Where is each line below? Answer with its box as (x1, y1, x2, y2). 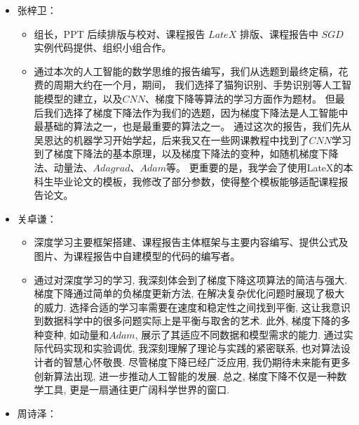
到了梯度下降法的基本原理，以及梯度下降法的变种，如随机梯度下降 (34, 146, 339, 161)
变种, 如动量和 (43, 327, 109, 341)
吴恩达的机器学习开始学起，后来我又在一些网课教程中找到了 (34, 132, 309, 147)
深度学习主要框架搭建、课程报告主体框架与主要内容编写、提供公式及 (34, 235, 348, 249)
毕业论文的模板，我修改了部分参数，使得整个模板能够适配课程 (53, 174, 339, 188)
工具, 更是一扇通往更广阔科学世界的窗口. (43, 382, 230, 397)
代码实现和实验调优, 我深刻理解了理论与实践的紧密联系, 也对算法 (43, 341, 341, 355)
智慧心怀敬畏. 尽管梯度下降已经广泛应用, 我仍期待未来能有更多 (63, 355, 351, 370)
